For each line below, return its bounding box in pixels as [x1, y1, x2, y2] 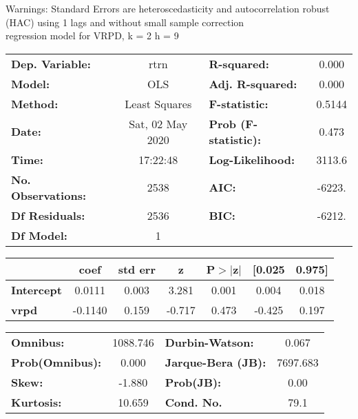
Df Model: [11, 227, 67, 243]
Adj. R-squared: [209, 75, 297, 92]
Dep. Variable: [11, 55, 91, 72]
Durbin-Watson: [165, 334, 254, 350]
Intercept [11, 281, 62, 298]
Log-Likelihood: [209, 151, 295, 167]
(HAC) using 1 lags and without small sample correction [6, 14, 244, 29]
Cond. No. [165, 394, 222, 410]
